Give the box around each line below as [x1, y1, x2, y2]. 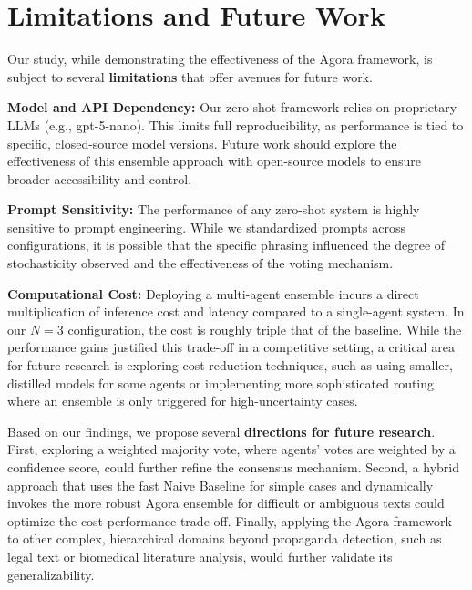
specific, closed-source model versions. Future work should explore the [7, 133, 397, 152]
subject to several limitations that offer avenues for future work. [7, 67, 373, 86]
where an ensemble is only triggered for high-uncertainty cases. [7, 391, 358, 410]
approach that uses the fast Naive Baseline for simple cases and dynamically [7, 475, 434, 494]
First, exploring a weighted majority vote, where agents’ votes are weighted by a [7, 440, 456, 459]
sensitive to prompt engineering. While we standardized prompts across [7, 217, 405, 236]
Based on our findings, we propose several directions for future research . [7, 421, 436, 440]
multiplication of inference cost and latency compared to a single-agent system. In [7, 302, 465, 321]
